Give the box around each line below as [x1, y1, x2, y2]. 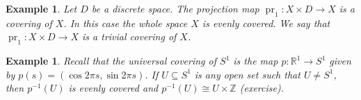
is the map [233, 53, 278, 68]
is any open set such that [194, 67, 300, 81]
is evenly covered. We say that [202, 15, 330, 30]
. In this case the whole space [63, 15, 188, 30]
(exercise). [239, 81, 284, 95]
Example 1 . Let [6, 1, 77, 15]
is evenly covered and [68, 81, 159, 95]
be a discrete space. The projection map [91, 1, 259, 15]
